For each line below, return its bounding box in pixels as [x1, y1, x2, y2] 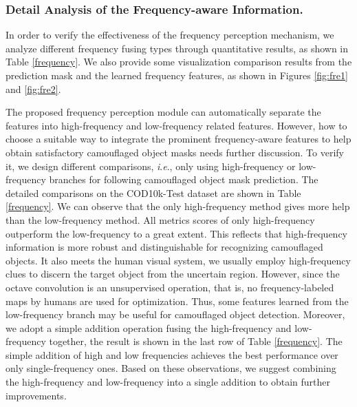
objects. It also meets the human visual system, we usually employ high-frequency [6, 253, 351, 267]
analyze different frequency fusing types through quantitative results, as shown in [6, 41, 349, 55]
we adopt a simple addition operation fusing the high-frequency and [6, 320, 292, 335]
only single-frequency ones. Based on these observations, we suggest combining [6, 361, 336, 375]
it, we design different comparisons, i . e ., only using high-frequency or [6, 158, 296, 173]
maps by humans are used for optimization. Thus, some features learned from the [6, 293, 349, 308]
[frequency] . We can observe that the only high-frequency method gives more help [6, 199, 350, 213]
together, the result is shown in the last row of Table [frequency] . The [49, 334, 343, 348]
